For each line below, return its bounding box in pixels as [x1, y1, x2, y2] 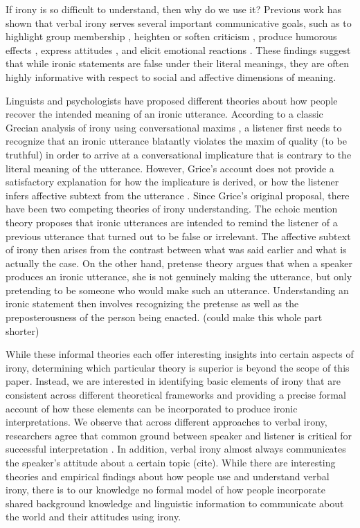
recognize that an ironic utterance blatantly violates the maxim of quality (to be [6, 134, 347, 148]
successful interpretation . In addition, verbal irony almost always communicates [6, 441, 346, 456]
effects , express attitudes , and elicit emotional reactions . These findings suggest [6, 42, 351, 57]
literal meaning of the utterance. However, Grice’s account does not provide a [6, 161, 334, 175]
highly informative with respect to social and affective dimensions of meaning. [6, 69, 336, 84]
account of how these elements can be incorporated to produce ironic [6, 401, 298, 415]
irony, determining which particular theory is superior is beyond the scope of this [6, 360, 350, 374]
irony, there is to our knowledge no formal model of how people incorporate [6, 482, 325, 497]
